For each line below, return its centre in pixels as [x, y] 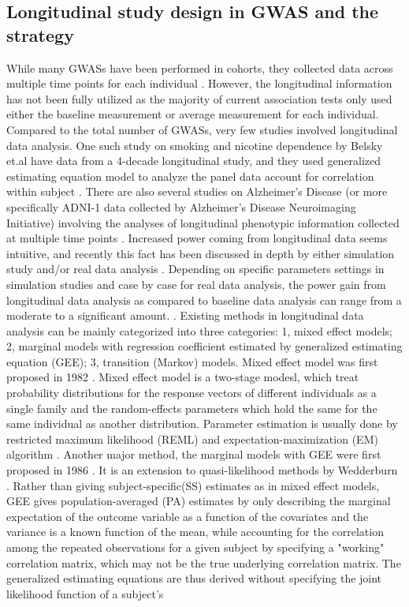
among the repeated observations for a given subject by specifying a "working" [195, 547]
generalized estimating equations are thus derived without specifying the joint [194, 578]
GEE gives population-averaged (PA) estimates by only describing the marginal [199, 501]
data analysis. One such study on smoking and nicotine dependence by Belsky [195, 145]
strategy [40, 34]
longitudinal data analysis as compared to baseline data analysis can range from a [204, 300]
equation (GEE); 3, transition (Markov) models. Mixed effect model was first [192, 361]
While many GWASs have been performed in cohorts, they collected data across [200, 67]
